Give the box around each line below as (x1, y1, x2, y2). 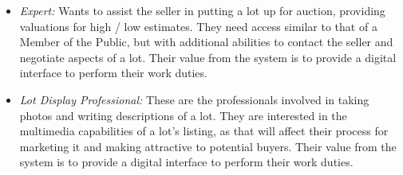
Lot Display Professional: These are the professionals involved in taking (19, 91, 369, 107)
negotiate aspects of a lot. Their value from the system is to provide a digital (19, 49, 397, 65)
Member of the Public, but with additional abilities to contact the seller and (19, 33, 393, 50)
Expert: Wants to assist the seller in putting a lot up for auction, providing (19, 2, 385, 18)
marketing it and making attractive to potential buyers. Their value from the (19, 138, 397, 154)
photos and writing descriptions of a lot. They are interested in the (19, 107, 347, 123)
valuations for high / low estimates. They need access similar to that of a (19, 17, 377, 34)
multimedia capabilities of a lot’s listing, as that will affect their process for (19, 122, 389, 139)
